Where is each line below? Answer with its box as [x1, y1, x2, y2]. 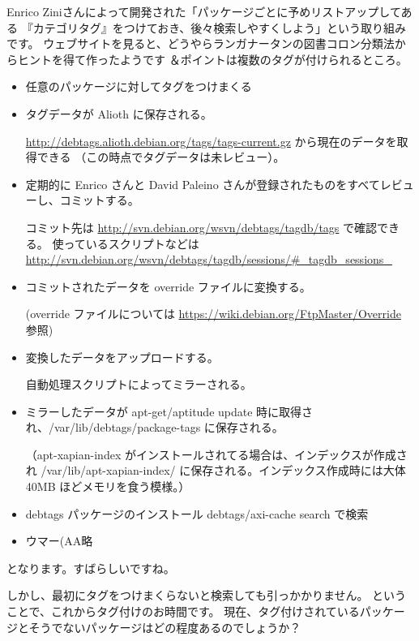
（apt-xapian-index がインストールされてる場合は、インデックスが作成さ [25, 445, 408, 462]
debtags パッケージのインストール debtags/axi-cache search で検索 [25, 505, 369, 522]
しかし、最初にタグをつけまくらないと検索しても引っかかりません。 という [6, 587, 407, 604]
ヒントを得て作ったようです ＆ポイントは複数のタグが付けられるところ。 [17, 50, 408, 67]
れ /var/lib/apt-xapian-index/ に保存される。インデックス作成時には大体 [25, 462, 406, 479]
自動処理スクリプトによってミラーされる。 [25, 376, 252, 393]
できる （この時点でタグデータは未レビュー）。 [36, 148, 285, 166]
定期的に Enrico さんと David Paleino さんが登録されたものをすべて [25, 175, 380, 192]
